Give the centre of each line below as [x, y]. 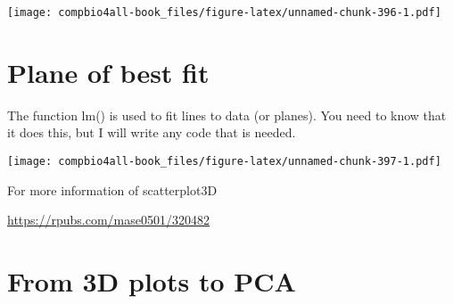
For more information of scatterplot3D [112, 189]
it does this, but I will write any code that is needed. [152, 132]
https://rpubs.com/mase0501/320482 [108, 220]
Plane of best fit [108, 72]
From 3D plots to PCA [152, 281]
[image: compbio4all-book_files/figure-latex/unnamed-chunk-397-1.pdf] [224, 161]
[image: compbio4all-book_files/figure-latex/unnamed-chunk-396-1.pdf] [224, 12]
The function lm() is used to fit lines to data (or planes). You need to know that [227, 115]
